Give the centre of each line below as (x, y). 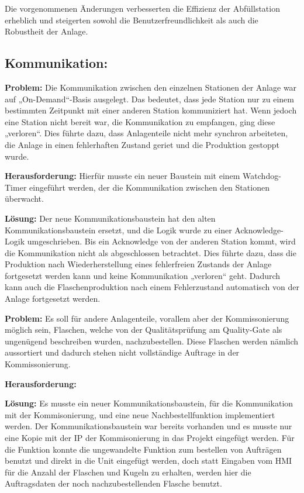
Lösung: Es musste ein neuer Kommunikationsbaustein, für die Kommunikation (149, 403)
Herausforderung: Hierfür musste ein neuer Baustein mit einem (122, 176)
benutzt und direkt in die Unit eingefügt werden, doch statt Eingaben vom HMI (148, 461)
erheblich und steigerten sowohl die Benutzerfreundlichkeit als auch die (132, 20)
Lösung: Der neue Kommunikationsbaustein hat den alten (110, 218)
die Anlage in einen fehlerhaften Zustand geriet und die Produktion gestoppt (142, 144)
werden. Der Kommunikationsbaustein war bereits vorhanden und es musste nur (148, 426)
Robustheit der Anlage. (46, 31)
